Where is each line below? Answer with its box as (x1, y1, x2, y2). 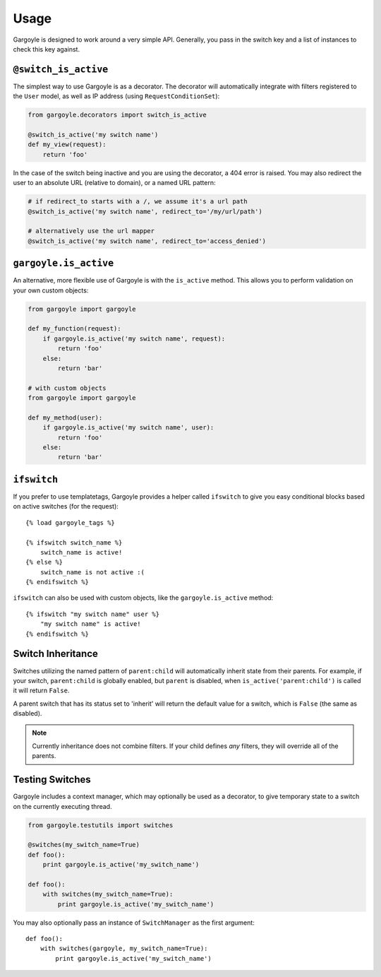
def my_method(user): (28, 413, 103, 422)
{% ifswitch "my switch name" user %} (25, 610, 160, 618)
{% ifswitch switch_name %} (25, 538, 123, 547)
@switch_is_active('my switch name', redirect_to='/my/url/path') (28, 207, 262, 215)
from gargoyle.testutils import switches (28, 821, 174, 829)
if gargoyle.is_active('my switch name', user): (42, 424, 214, 432)
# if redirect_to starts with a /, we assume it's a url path (28, 198, 248, 206)
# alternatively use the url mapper (28, 227, 155, 235)
